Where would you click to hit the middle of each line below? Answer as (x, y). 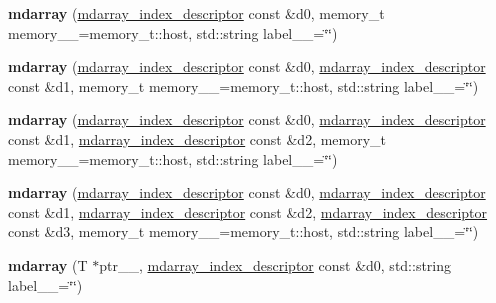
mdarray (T (48, 264)
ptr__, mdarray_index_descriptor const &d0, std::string (275, 264)
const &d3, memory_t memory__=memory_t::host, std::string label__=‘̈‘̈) (243, 231)
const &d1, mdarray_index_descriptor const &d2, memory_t (197, 138)
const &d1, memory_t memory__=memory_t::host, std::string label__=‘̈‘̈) (243, 85)
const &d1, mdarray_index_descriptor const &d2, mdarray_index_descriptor (248, 211)
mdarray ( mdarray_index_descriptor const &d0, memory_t (196, 13)
